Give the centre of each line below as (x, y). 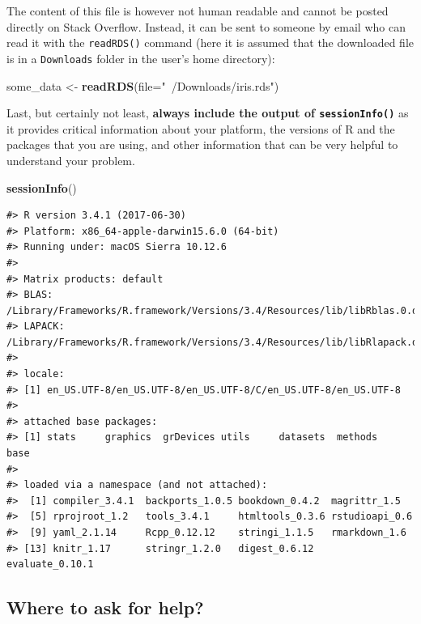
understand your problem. (71, 160)
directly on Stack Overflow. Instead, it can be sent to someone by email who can (206, 26)
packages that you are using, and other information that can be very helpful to (202, 144)
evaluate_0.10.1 (50, 565)
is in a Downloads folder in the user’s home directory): (141, 58)
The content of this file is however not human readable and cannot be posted (198, 11)
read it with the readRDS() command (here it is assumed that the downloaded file (210, 42)
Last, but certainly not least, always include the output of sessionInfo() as (208, 113)
